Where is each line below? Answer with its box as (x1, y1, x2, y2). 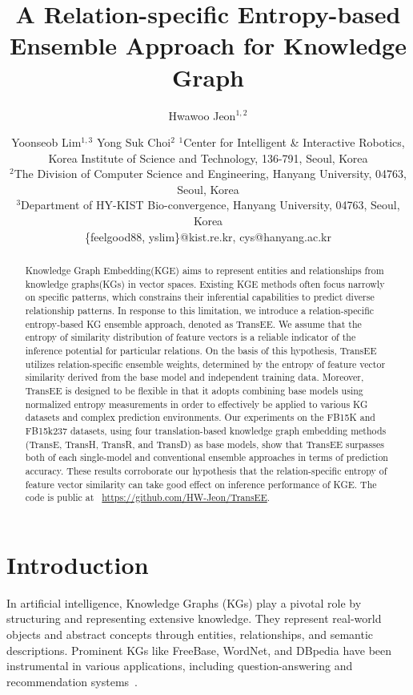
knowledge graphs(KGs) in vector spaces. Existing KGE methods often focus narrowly (25, 277, 385, 290)
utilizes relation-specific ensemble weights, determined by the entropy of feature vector (25, 357, 386, 370)
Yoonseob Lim (11, 134, 82, 151)
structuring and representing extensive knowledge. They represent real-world (6, 610, 382, 627)
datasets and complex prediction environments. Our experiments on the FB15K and (25, 410, 375, 424)
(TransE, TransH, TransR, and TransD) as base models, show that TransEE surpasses (25, 437, 384, 451)
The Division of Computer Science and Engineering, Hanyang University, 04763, (14, 165, 407, 182)
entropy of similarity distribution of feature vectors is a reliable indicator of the (25, 330, 356, 344)
